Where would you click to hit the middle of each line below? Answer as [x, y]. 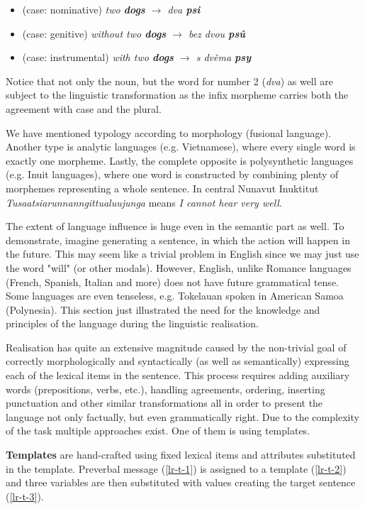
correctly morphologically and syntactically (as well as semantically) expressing [178, 361]
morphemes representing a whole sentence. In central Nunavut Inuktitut [162, 188]
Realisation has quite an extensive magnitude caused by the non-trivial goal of [176, 347]
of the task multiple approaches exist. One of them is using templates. [158, 431]
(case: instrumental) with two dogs [98, 57]
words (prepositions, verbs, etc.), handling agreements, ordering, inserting [165, 389]
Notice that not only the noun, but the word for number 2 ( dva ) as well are [169, 81]
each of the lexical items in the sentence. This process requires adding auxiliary [178, 375]
